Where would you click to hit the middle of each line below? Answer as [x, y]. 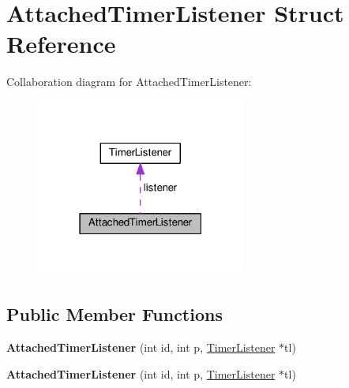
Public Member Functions [114, 314]
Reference [61, 44]
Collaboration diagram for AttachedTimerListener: [129, 82]
